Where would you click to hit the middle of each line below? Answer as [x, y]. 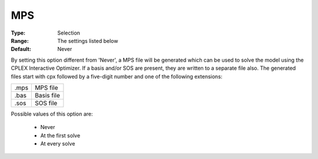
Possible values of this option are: [52, 114]
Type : [18, 33]
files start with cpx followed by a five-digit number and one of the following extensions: [117, 76]
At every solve [58, 144]
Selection [69, 33]
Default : [21, 49]
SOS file [46, 103]
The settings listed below [88, 40]
